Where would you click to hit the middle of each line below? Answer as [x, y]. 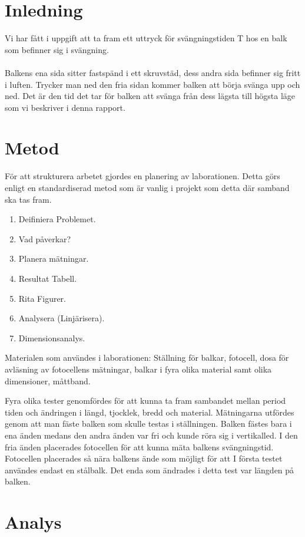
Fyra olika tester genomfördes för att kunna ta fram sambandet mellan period [145, 401]
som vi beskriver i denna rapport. [65, 107]
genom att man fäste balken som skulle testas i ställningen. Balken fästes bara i [148, 424]
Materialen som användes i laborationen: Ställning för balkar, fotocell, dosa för [147, 358]
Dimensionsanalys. [52, 337]
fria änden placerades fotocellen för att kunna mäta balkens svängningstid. [139, 447]
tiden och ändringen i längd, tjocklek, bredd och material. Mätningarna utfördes [150, 412]
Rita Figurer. [42, 298]
